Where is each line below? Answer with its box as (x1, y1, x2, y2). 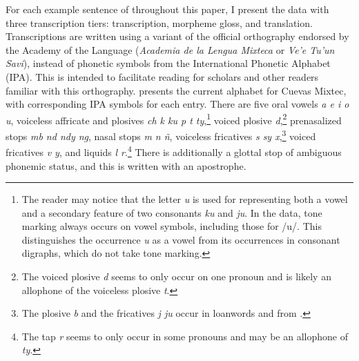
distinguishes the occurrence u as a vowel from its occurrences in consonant (21, 232, 340, 246)
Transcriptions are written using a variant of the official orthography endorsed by (6, 29, 349, 43)
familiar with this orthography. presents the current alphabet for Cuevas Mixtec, (6, 83, 347, 97)
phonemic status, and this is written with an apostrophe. (6, 158, 246, 173)
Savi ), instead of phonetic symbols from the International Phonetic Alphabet (6, 56, 331, 70)
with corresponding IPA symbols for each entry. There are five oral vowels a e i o (6, 97, 349, 111)
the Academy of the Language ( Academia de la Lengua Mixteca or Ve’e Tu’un (6, 42, 335, 57)
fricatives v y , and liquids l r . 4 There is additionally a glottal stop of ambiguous (6, 143, 342, 159)
